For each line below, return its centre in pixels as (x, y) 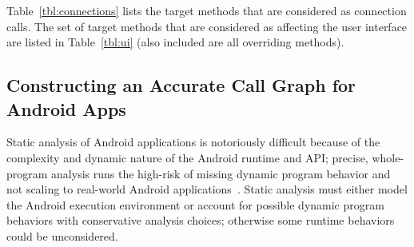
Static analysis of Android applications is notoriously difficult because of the (193, 142)
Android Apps (66, 108)
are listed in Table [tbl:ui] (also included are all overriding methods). (175, 42)
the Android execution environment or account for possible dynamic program (195, 204)
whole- (388, 157)
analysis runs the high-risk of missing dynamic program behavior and (221, 173)
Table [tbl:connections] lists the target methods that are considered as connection (207, 10)
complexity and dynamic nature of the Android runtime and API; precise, (187, 157)
